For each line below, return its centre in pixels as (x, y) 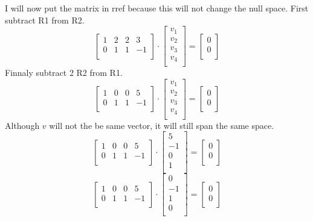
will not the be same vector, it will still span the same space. (162, 125)
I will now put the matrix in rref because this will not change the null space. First (157, 8)
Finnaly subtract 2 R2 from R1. (64, 73)
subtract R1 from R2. (45, 20)
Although (22, 125)
